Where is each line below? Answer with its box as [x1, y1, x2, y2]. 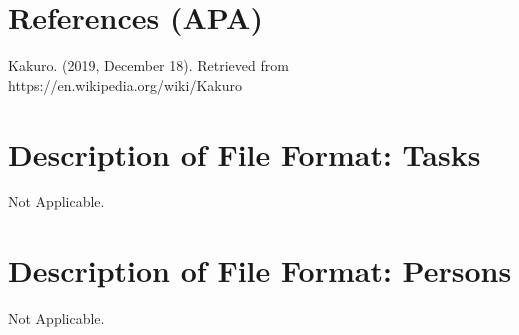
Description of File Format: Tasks [8, 133, 481, 174]
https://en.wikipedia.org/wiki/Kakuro [8, 74, 242, 95]
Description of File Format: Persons [8, 250, 512, 291]
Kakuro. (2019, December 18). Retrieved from [8, 55, 289, 76]
